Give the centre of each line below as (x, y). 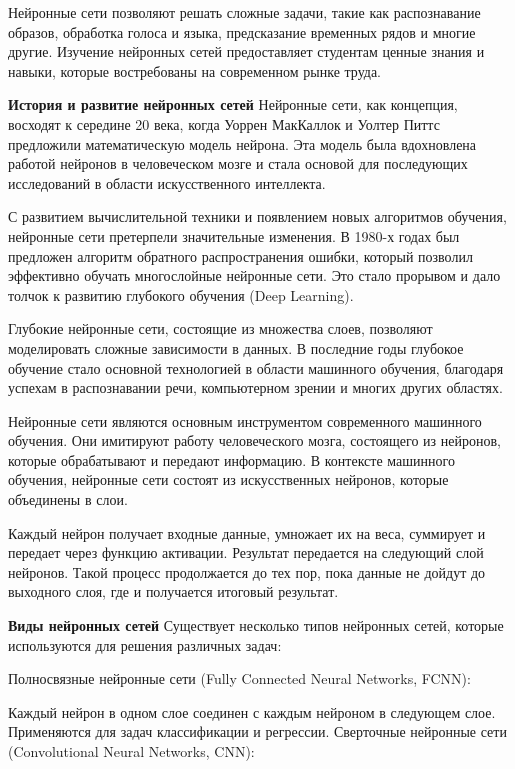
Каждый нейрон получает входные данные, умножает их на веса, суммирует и (247, 532)
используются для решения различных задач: (145, 644)
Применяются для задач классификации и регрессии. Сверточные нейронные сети (257, 731)
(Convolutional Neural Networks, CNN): (131, 751)
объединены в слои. (68, 499)
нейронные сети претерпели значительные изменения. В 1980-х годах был (234, 235)
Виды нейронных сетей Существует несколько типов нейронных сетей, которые (256, 625)
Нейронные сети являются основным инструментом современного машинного (245, 420)
